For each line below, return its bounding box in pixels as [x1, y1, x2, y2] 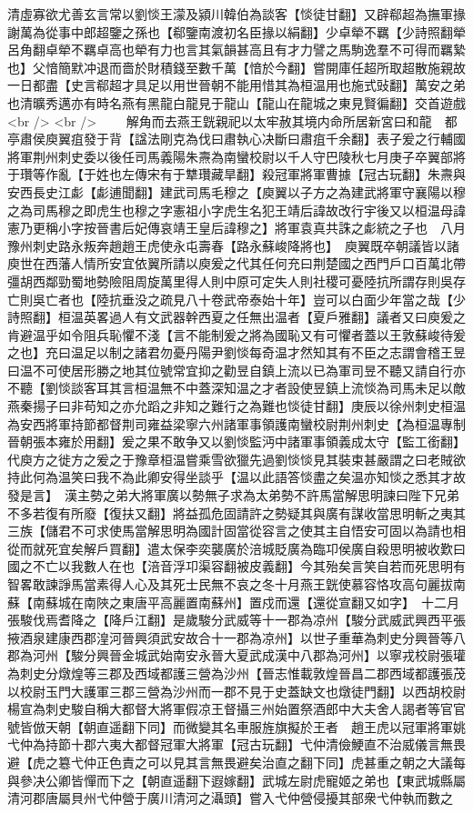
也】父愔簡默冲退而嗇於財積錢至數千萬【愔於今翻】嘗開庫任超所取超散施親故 [7, 57, 466, 76]
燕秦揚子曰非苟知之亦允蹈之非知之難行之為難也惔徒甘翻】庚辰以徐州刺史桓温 [7, 396, 466, 416]
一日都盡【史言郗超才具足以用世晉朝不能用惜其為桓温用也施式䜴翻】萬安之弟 [7, 75, 466, 95]
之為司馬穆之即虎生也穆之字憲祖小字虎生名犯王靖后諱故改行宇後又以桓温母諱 [7, 200, 466, 219]
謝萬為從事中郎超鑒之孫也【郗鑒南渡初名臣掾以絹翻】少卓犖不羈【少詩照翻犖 [7, 22, 466, 41]
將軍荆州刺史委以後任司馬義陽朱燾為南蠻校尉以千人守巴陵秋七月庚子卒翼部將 [7, 146, 466, 166]
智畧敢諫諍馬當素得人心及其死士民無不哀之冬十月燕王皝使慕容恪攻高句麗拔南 [7, 575, 466, 593]
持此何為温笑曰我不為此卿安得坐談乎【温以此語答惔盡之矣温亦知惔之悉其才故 [7, 467, 466, 487]
